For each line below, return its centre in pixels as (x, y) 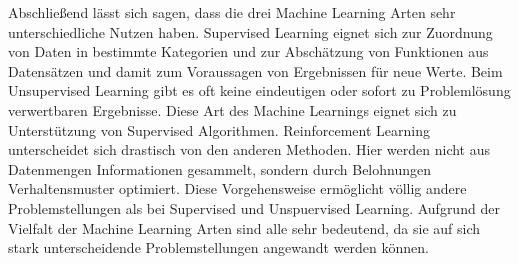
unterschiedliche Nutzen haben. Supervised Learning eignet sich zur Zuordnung (250, 31)
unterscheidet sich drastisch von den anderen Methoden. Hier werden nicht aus (249, 149)
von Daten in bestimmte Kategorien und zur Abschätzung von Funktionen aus (248, 51)
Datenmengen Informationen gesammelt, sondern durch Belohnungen (220, 168)
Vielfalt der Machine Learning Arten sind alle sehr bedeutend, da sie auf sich (244, 227)
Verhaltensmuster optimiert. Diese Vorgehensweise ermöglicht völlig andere (237, 188)
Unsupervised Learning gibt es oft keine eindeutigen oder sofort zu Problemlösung (259, 90)
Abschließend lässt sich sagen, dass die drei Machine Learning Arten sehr (232, 12)
